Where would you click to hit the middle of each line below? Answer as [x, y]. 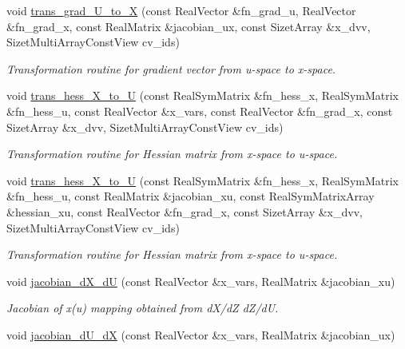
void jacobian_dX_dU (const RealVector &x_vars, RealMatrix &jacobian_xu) [201, 281]
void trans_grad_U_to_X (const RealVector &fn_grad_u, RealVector [181, 10]
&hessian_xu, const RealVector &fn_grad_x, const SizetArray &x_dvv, [185, 211]
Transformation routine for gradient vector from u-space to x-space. [171, 68]
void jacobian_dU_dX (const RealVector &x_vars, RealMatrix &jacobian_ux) [201, 334]
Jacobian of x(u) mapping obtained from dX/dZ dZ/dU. [143, 308]
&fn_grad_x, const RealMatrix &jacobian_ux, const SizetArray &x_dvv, [189, 26]
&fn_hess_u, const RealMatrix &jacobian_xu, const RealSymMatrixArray [191, 196]
